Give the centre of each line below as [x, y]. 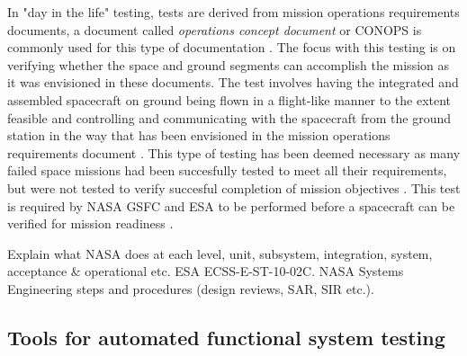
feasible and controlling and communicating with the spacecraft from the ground [229, 117]
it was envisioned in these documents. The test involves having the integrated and [233, 82]
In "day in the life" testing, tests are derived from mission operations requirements [233, 12]
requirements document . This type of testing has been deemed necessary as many [234, 152]
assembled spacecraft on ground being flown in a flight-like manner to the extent [229, 99]
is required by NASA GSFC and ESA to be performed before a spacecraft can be [231, 205]
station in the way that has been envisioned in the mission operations [199, 135]
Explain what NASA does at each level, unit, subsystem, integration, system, [220, 253]
